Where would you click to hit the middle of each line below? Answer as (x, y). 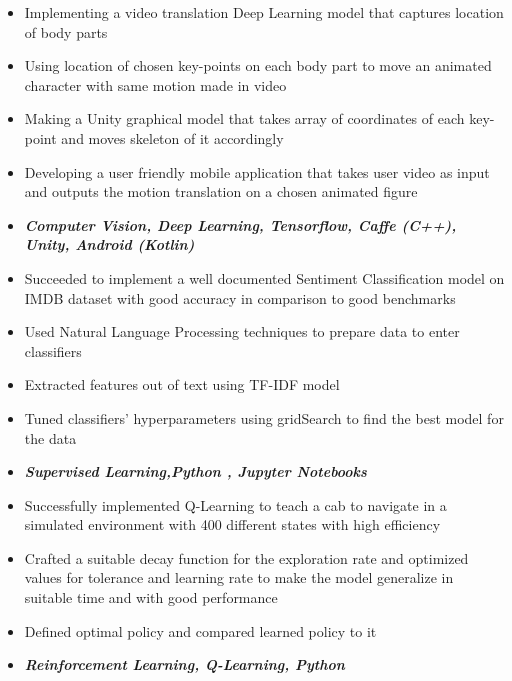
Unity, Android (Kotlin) (109, 244)
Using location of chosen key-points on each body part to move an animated (258, 65)
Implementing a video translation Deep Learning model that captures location (264, 12)
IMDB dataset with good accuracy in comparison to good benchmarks (240, 297)
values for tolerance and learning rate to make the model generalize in (239, 577)
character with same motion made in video (155, 84)
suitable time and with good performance (151, 597)
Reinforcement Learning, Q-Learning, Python (184, 664)
